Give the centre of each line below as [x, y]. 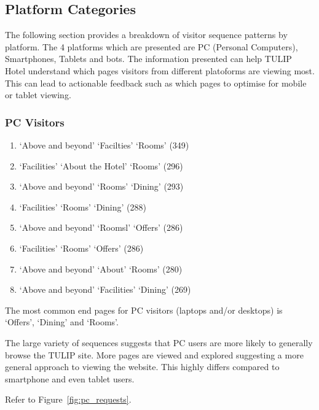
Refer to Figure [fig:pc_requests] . [68, 399]
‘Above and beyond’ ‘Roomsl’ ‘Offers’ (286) [101, 227]
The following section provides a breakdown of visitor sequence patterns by [146, 35]
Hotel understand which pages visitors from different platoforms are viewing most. [160, 70]
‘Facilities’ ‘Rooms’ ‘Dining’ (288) [83, 207]
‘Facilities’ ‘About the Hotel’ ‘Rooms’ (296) [101, 165]
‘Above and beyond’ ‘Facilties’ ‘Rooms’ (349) [104, 145]
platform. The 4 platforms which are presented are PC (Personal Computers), [152, 46]
